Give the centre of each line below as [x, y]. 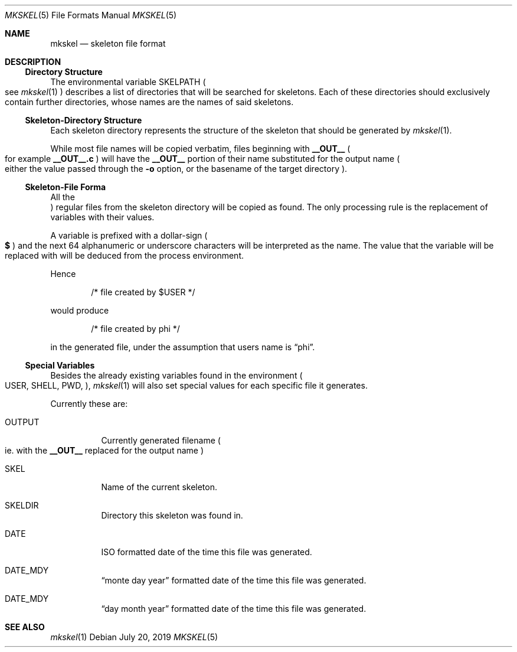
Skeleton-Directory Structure [84, 120]
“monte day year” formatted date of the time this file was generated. [234, 580]
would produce [80, 310]
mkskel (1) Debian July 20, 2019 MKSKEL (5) [134, 637]
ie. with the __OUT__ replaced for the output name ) [104, 450]
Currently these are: [89, 404]
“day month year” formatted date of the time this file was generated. [234, 609]
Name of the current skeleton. [159, 487]
